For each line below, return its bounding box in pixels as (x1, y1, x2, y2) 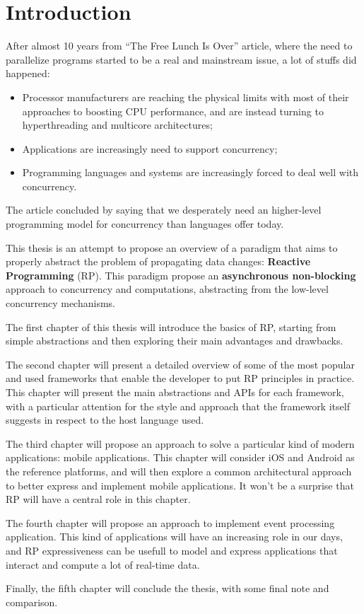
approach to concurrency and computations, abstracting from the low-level (6, 282, 329, 296)
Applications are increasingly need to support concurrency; (22, 141, 278, 156)
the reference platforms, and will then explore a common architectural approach (6, 463, 352, 478)
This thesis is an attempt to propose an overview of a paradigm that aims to (6, 240, 338, 255)
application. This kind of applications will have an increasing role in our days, (6, 529, 343, 544)
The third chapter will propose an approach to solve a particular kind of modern (6, 436, 355, 451)
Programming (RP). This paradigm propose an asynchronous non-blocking (6, 267, 356, 282)
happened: (6, 66, 50, 81)
